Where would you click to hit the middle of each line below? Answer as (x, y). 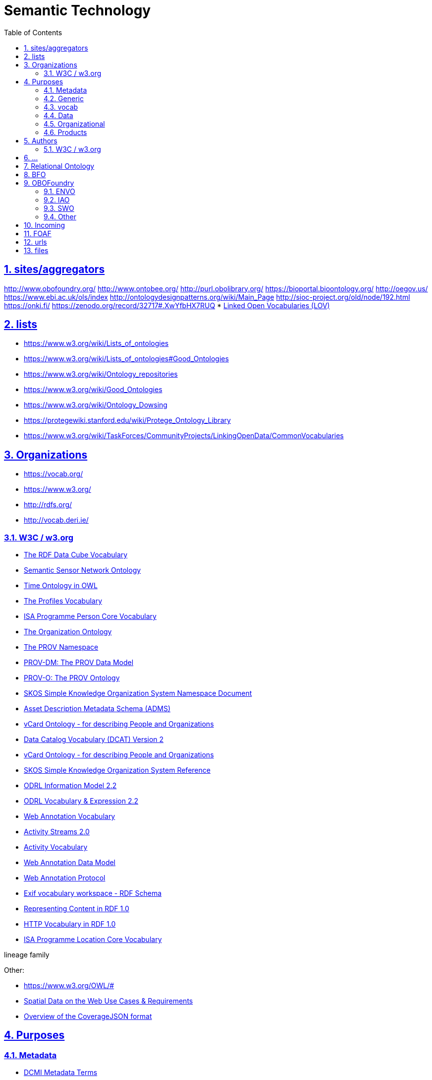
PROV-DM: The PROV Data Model (79, 663)
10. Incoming (45, 225)
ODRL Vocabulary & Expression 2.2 (81, 801)
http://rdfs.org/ (48, 505)
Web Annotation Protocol (65, 878)
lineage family (27, 955)
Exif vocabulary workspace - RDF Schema (93, 893)
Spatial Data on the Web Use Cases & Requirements (108, 1001)
